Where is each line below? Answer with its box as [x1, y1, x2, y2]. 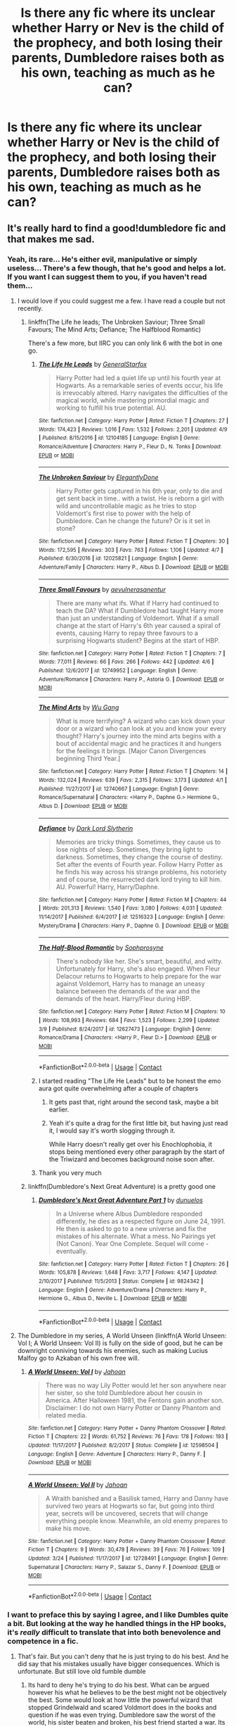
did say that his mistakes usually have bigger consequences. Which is [17, 1660, 220, 1668]
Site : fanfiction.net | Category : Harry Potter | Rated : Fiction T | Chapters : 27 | [38, 417, 229, 424]
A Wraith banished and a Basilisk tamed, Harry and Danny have [45, 1494, 229, 1502]
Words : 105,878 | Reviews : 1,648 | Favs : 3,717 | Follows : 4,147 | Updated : [38, 1269, 218, 1276]
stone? [55, 524, 76, 533]
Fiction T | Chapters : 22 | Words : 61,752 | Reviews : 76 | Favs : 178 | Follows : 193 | [27, 1433, 228, 1440]
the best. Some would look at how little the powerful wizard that [27, 1696, 213, 1704]
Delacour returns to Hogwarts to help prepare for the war [55, 972, 221, 981]
